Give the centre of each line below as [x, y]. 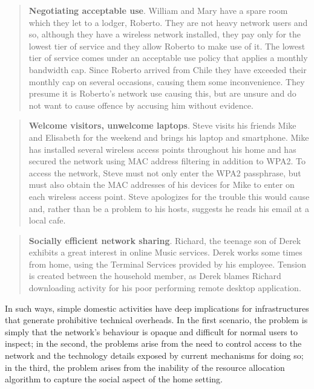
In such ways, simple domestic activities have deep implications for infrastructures [157, 308]
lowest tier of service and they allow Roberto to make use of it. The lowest [167, 46]
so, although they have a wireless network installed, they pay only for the [165, 34]
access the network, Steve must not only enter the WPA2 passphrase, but [165, 172]
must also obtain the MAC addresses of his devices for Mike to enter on [162, 185]
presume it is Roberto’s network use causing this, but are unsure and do [162, 93]
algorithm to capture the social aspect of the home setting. [114, 379]
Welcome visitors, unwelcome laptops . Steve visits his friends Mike [162, 125]
